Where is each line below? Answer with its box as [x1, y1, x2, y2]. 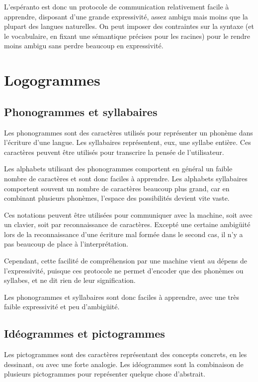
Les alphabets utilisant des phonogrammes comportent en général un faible [4, 163, 233, 174]
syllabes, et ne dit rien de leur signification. [4, 275, 136, 285]
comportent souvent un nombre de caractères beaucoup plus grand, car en [4, 183, 230, 193]
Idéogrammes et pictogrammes [4, 326, 165, 341]
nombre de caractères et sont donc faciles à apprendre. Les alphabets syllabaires [4, 173, 248, 183]
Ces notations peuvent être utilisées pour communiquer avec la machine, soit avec [4, 209, 253, 220]
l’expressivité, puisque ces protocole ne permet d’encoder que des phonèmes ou [4, 265, 244, 275]
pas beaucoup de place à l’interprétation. [4, 239, 128, 249]
